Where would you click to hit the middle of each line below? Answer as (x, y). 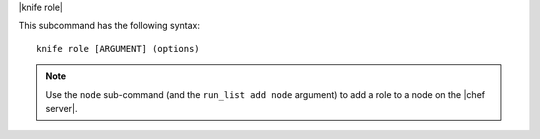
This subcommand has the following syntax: (109, 26)
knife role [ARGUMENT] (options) (118, 48)
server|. (61, 108)
